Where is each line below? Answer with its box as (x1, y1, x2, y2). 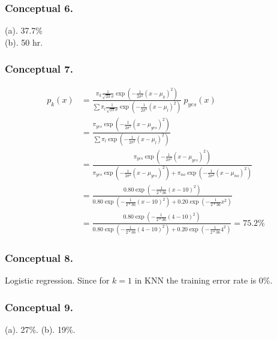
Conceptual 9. (5, 299, 73, 314)
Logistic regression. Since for (5, 274, 110, 287)
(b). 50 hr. (5, 35, 43, 48)
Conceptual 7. (5, 61, 73, 76)
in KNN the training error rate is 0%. (134, 274, 273, 287)
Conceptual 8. (5, 250, 73, 265)
